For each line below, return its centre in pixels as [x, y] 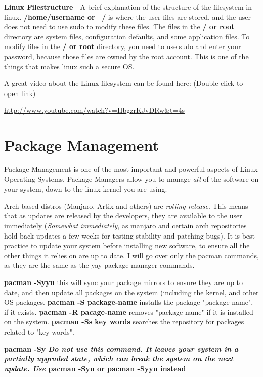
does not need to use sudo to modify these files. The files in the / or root [119, 27]
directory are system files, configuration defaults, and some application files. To [127, 36]
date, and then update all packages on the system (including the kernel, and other [131, 292]
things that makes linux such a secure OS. [69, 66]
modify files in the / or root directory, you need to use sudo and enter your [123, 46]
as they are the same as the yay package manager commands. [99, 265]
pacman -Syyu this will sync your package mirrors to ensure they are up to [124, 282]
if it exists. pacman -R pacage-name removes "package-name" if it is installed [129, 312]
